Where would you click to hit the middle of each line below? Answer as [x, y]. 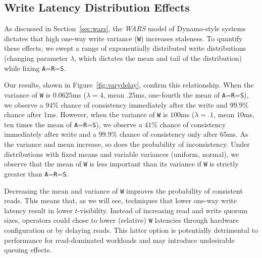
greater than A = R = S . [36, 173]
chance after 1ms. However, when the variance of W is [86, 114]
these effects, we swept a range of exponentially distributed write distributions [125, 48]
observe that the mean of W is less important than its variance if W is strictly [121, 164]
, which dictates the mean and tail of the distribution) [158, 58]
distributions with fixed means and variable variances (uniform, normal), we [122, 154]
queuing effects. [28, 250]
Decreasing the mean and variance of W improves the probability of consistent [123, 190]
